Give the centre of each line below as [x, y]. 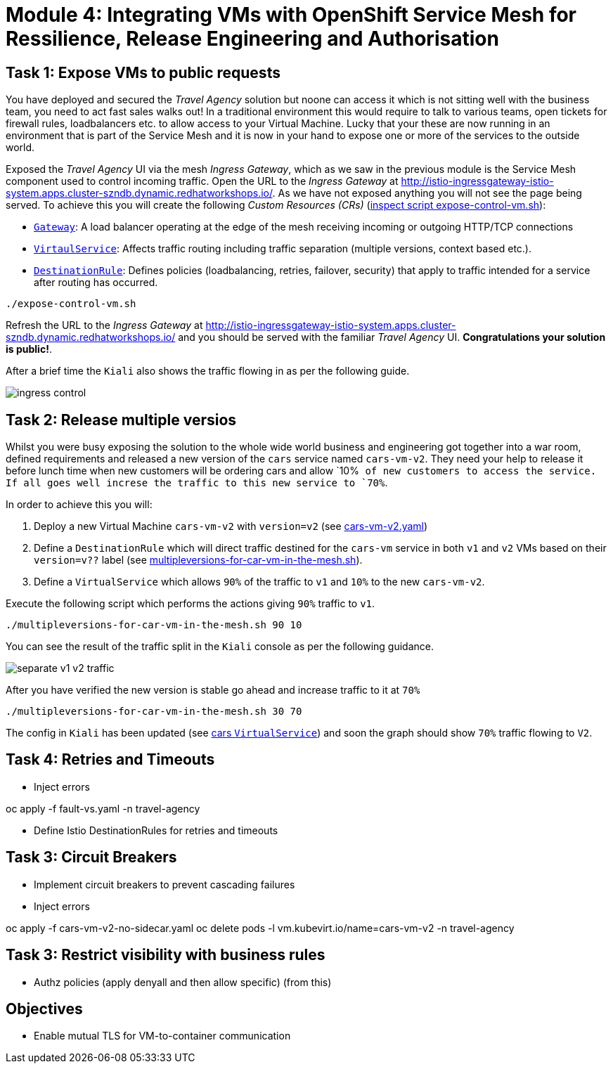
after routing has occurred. [96, 283]
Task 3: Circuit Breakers [91, 857]
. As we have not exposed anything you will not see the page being [427, 193]
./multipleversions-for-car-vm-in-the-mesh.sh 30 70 [154, 712]
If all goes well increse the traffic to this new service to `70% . [197, 483]
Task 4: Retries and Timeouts [110, 760]
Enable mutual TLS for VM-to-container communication [162, 1036]
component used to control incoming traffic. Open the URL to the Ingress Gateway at [202, 181]
